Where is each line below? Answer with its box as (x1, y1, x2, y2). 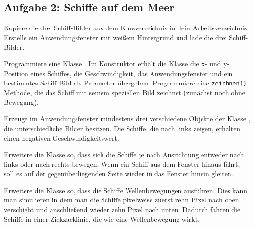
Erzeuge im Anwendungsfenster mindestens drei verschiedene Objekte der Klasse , (4, 113, 251, 124)
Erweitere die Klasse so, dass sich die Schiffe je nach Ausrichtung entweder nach (4, 149, 244, 159)
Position (4, 68, 28, 78)
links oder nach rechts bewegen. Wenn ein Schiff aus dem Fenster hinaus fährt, (4, 159, 240, 169)
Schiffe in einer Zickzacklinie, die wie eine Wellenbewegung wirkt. (4, 214, 200, 224)
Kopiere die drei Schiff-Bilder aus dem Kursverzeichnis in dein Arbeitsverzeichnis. (4, 23, 249, 33)
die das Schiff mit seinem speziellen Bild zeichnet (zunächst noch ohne (34, 87, 246, 97)
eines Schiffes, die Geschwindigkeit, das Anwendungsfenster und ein (30, 68, 233, 78)
